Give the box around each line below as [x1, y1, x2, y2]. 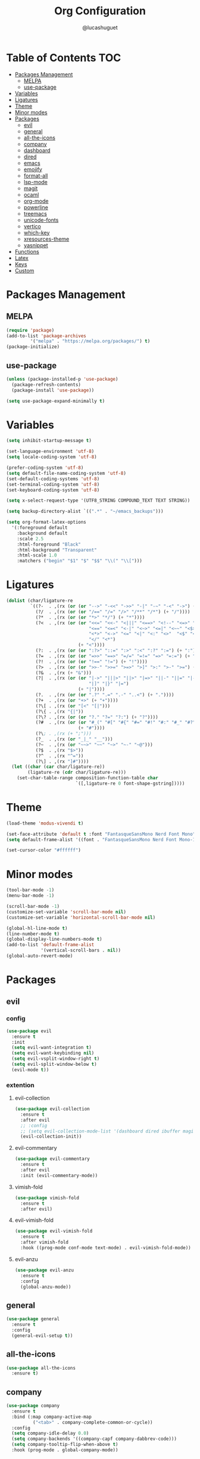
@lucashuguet [82, 24, 118, 31]
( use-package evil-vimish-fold [14, 1228, 93, 1234]
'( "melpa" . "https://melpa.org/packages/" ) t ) [30, 338, 151, 344]
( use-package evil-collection [14, 1106, 90, 1112]
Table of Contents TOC [6, 51, 121, 64]
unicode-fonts [23, 216, 59, 223]
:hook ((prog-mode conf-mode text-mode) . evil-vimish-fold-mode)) [20, 1245, 192, 1251]
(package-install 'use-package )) [11, 387, 95, 393]
